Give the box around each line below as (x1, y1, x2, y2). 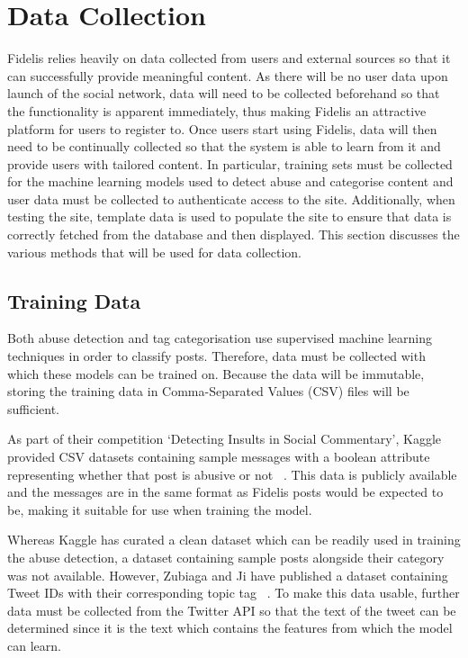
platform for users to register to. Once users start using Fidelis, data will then (7, 119, 437, 138)
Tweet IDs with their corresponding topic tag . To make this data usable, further (7, 583, 460, 602)
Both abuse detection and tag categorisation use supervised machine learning (7, 329, 433, 347)
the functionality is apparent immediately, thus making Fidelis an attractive (7, 101, 427, 120)
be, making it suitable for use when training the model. (7, 500, 312, 518)
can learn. (7, 635, 61, 654)
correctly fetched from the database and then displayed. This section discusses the (7, 225, 460, 244)
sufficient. (7, 399, 60, 418)
